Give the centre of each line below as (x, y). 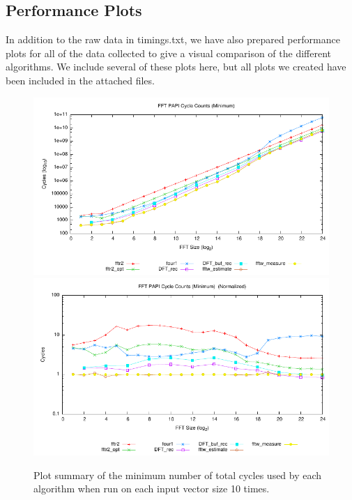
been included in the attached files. (80, 80)
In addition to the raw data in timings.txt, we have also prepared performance (173, 39)
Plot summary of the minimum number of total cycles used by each (178, 475)
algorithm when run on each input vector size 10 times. (152, 488)
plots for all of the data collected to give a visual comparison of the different (168, 53)
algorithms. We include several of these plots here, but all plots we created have (176, 67)
